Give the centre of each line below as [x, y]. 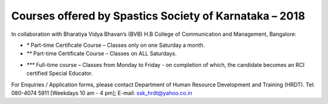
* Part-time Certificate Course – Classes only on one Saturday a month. [116, 45]
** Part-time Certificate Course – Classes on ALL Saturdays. [101, 54]
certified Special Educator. [60, 74]
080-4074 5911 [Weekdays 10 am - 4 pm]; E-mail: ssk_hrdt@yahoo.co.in [102, 93]
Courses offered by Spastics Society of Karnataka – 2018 [158, 16]
